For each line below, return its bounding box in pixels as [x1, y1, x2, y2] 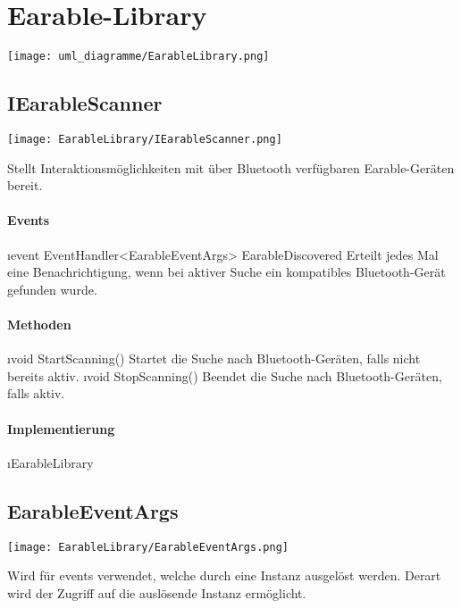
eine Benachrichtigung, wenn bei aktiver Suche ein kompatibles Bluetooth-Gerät [7, 262, 446, 281]
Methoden [7, 315, 71, 333]
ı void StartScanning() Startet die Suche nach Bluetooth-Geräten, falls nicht [7, 349, 421, 368]
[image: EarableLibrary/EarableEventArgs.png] [7, 540, 289, 554]
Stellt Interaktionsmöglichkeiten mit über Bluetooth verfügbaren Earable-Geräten [7, 158, 455, 177]
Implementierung [7, 419, 115, 437]
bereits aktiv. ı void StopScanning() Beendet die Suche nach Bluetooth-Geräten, [7, 366, 442, 385]
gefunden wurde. [7, 279, 97, 298]
